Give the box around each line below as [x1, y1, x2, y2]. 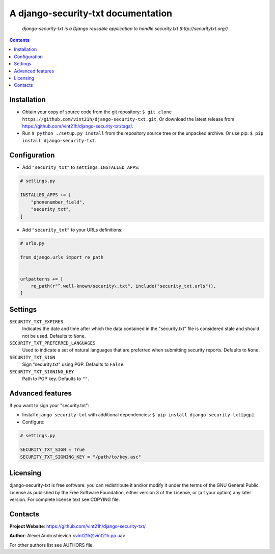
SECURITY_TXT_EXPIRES [9, 319, 64, 324]
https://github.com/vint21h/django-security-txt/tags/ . [22, 123, 133, 129]
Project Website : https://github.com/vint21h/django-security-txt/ [9, 523, 146, 529]
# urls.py [20, 240, 45, 246]
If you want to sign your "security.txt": [9, 402, 89, 408]
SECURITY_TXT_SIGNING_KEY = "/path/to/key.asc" [20, 454, 141, 460]
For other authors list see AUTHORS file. [9, 542, 94, 548]
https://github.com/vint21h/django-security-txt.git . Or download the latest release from [22, 116, 234, 122]
